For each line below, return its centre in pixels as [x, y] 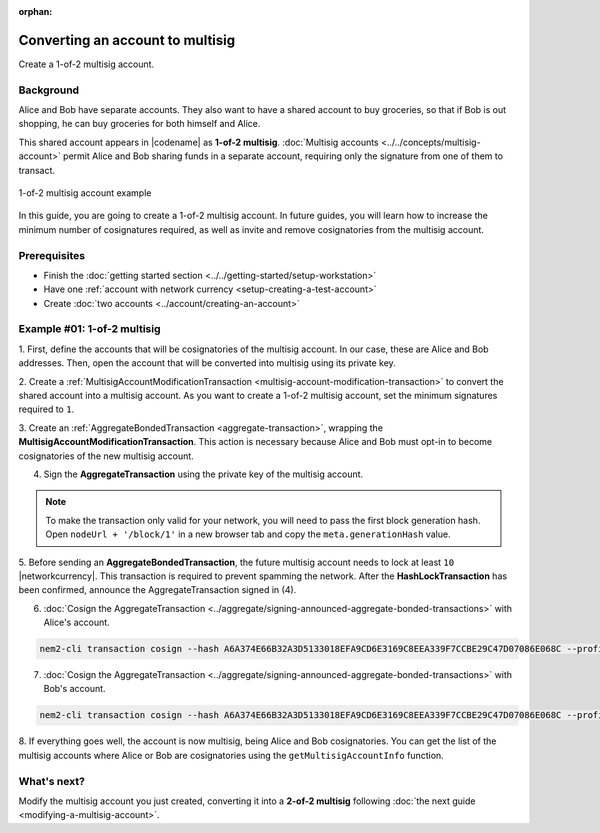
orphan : [35, 11]
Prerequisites [51, 255]
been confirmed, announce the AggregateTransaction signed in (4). [157, 590]
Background [49, 90]
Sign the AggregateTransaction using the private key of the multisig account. [203, 474]
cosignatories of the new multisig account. [106, 456]
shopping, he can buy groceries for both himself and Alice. [139, 124]
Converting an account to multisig [127, 40]
